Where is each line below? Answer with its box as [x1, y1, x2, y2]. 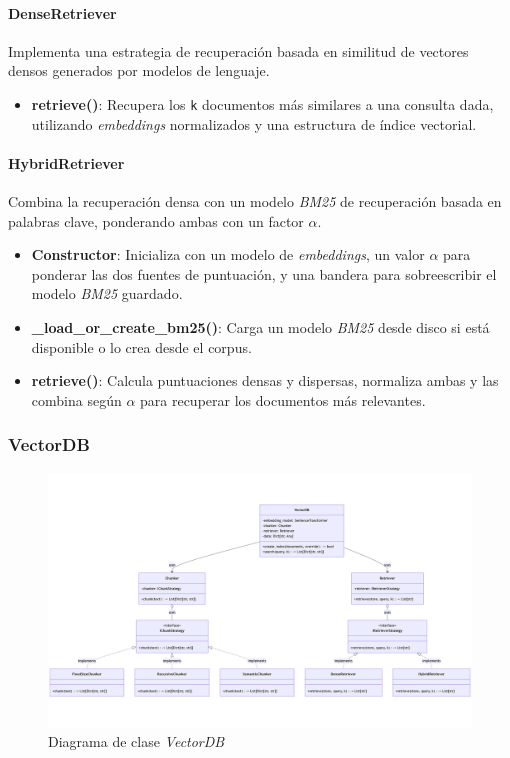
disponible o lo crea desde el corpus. [31, 336, 252, 357]
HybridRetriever [8, 152, 125, 173]
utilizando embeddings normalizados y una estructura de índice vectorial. [31, 113, 477, 134]
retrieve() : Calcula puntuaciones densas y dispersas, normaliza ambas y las [31, 370, 499, 391]
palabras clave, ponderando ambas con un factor [8, 210, 304, 231]
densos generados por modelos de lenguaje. [8, 60, 270, 81]
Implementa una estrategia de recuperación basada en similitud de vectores [8, 40, 469, 61]
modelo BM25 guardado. [31, 283, 183, 304]
